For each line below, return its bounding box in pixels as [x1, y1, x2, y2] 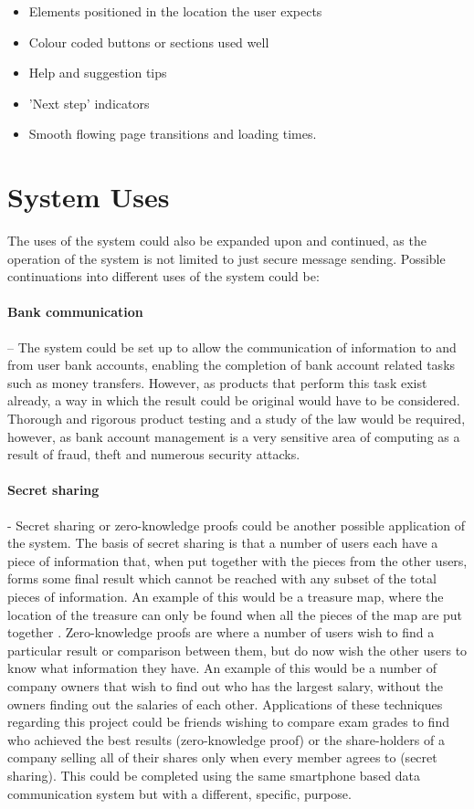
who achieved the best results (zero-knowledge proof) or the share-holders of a [7, 730, 445, 749]
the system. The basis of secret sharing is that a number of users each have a [7, 533, 438, 552]
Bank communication [7, 302, 143, 321]
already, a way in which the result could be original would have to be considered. [7, 391, 460, 410]
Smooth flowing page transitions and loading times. [28, 124, 317, 143]
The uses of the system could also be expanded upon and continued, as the [7, 231, 427, 250]
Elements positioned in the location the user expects [28, 2, 322, 20]
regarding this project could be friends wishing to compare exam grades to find [7, 712, 449, 731]
